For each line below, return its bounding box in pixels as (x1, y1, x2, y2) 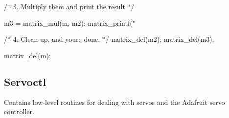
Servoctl (4, 74, 46, 89)
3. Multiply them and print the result (13, 1, 125, 11)
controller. (4, 106, 34, 117)
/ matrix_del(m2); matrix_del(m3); (105, 34, 214, 44)
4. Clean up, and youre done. (13, 34, 100, 44)
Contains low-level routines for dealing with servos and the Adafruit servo (4, 97, 225, 107)
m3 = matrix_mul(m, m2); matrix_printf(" (4, 17, 135, 28)
